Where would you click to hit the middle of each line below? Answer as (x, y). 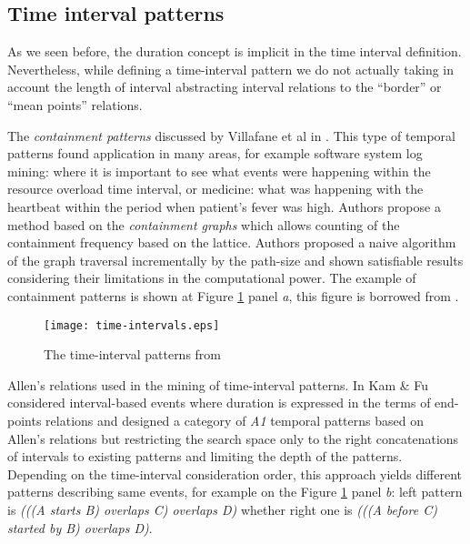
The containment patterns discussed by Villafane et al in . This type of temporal (231, 135)
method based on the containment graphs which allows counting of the (204, 224)
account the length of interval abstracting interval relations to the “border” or (225, 87)
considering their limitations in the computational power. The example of (212, 278)
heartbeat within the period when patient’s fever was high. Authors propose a (224, 206)
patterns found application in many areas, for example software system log (215, 153)
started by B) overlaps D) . (80, 527)
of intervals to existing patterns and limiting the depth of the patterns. (205, 456)
